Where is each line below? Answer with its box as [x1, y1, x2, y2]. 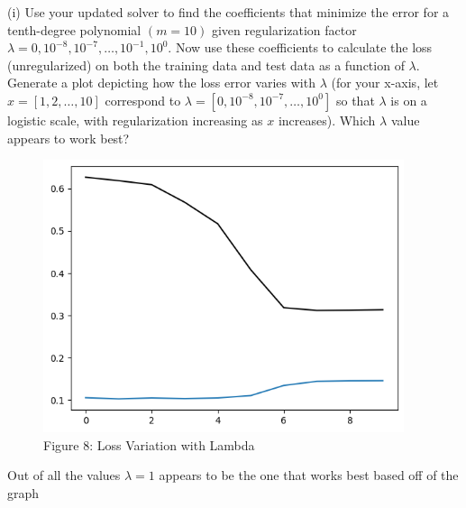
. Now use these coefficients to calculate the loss [168, 38, 433, 57]
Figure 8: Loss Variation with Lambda [43, 435, 255, 454]
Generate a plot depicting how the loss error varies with [7, 73, 315, 92]
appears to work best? [7, 128, 130, 147]
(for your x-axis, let [331, 73, 439, 92]
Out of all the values [7, 466, 121, 485]
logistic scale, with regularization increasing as [7, 110, 263, 129]
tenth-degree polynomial [7, 20, 142, 39]
